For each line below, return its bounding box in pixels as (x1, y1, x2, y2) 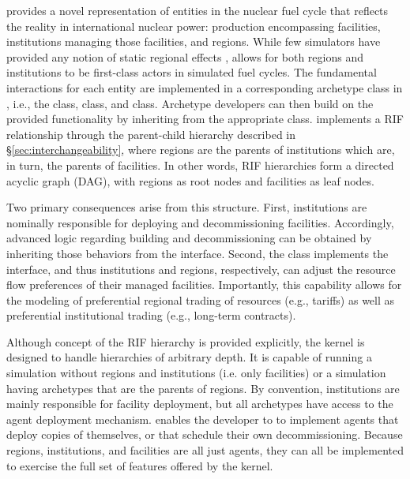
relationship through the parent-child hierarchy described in (6, 125, 296, 142)
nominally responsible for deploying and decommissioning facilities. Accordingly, (6, 214, 394, 230)
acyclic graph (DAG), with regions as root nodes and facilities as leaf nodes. (6, 172, 374, 189)
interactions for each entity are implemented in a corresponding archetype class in (6, 79, 403, 95)
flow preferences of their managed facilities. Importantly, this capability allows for (6, 276, 402, 293)
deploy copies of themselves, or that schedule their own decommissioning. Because (6, 426, 403, 443)
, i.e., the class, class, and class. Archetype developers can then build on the (6, 95, 374, 111)
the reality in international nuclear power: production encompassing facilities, (6, 17, 381, 34)
